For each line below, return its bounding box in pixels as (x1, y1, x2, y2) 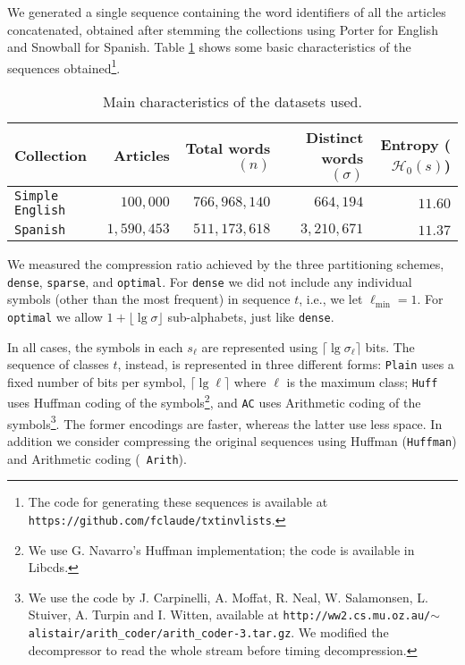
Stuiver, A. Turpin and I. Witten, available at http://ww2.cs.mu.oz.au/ (28, 605, 431, 624)
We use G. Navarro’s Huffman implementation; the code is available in (28, 540, 415, 559)
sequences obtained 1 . (7, 55, 121, 77)
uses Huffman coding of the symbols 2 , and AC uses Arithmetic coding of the (7, 391, 421, 412)
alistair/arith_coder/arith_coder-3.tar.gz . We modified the (28, 623, 389, 641)
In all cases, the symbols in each (7, 337, 183, 356)
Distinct (306, 127, 364, 148)
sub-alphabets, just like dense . (167, 307, 334, 325)
